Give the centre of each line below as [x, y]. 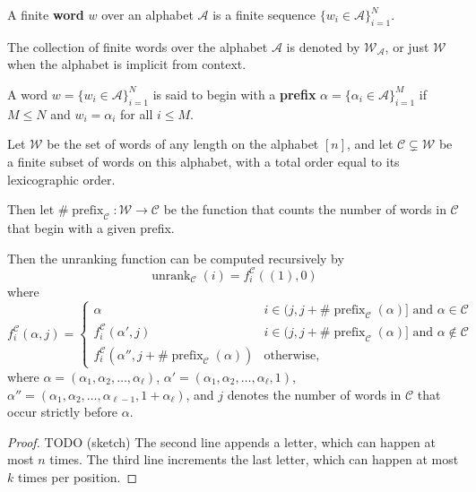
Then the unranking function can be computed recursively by [176, 258]
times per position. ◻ [78, 476]
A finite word [46, 14]
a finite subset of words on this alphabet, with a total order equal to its [203, 161]
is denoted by [323, 46]
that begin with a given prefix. [91, 227]
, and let [370, 144]
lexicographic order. [61, 179]
